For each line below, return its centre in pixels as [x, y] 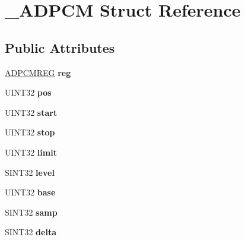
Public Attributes [60, 47]
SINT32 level [30, 172]
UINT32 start [31, 112]
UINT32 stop [30, 132]
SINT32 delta [31, 232]
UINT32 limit [31, 152]
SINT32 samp [31, 212]
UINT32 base [30, 192]
